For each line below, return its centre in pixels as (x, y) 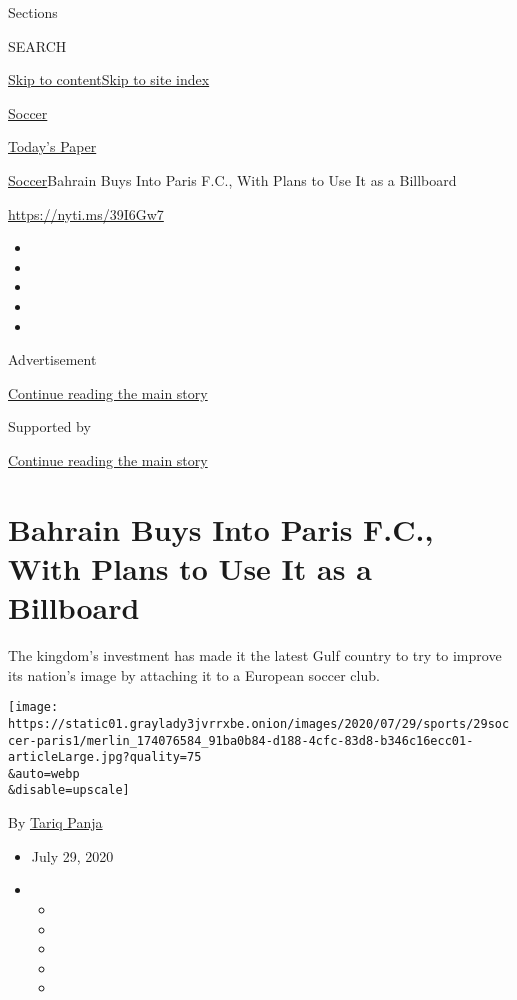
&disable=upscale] (69, 790)
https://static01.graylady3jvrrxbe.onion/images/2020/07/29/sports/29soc (259, 723)
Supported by (49, 426)
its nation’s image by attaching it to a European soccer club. (194, 674)
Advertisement (52, 359)
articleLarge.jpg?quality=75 (105, 757)
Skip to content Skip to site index (109, 79)
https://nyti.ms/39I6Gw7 (86, 213)
